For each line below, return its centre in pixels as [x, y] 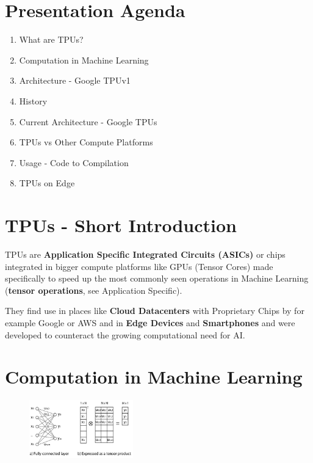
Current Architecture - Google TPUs [88, 121]
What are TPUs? [51, 39]
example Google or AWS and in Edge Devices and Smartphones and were [150, 322]
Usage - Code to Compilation [74, 162]
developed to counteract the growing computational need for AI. [125, 334]
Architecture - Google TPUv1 [75, 80]
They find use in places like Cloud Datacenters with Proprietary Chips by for [155, 311]
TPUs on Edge [47, 183]
